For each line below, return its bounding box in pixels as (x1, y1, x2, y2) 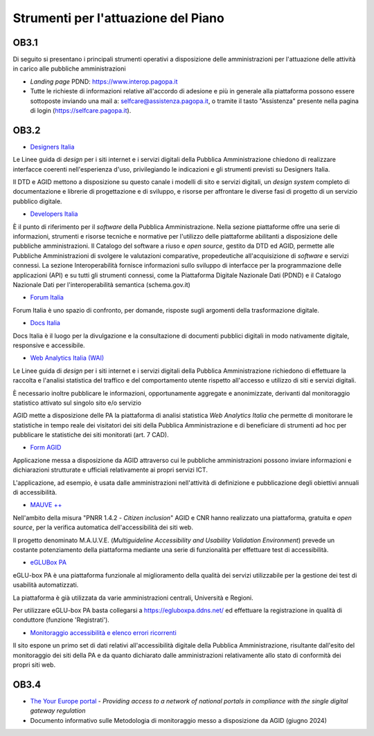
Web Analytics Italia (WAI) (30, 353, 105, 362)
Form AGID (30, 443, 62, 452)
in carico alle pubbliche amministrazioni (12, 64, 126, 73)
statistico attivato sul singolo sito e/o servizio (12, 398, 142, 407)
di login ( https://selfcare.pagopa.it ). (30, 107, 132, 115)
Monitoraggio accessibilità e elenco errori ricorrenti (30, 628, 177, 636)
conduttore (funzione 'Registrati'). (12, 616, 110, 624)
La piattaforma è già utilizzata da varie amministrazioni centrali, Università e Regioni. (12, 594, 253, 602)
